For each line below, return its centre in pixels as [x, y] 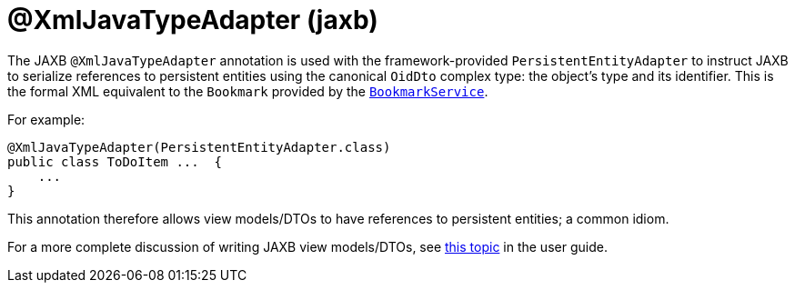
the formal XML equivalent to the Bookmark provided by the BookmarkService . [248, 91]
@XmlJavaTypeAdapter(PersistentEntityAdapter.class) [199, 147]
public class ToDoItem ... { [115, 161]
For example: [46, 119]
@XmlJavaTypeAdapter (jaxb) [193, 20]
